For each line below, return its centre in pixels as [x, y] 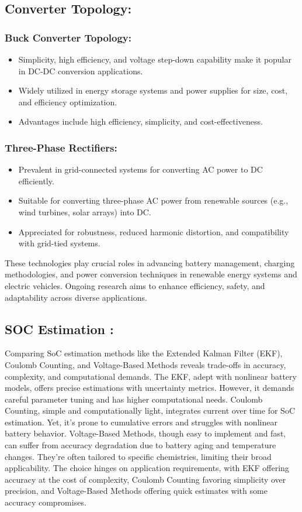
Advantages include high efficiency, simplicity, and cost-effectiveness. [140, 121]
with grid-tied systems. [59, 243]
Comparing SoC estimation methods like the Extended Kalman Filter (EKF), [144, 353]
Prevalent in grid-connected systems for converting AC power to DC [140, 169]
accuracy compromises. [46, 502]
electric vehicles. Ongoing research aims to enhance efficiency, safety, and [135, 285]
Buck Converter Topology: [68, 37]
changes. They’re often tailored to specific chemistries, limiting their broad [138, 456]
